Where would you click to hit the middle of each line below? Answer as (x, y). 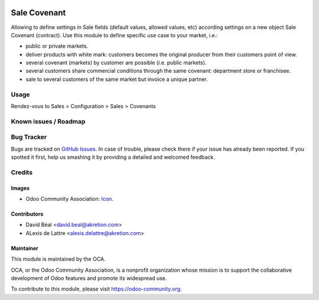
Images (20, 188)
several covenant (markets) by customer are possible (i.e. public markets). (116, 63)
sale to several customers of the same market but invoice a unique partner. (117, 79)
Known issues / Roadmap (48, 121)
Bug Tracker (29, 137)
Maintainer (25, 248)
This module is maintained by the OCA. (58, 259)
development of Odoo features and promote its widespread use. (89, 278)
